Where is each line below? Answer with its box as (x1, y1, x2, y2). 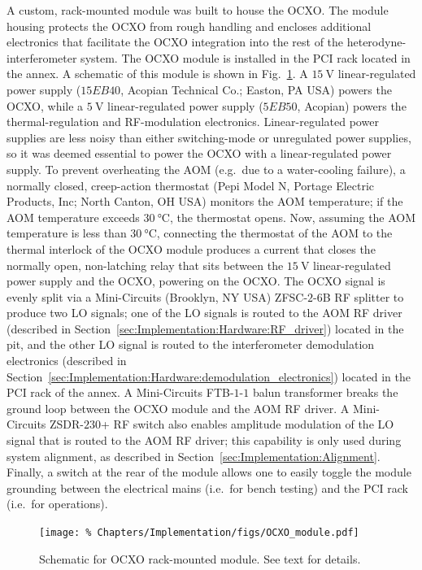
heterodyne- (346, 33, 407, 50)
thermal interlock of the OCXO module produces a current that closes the (7, 240, 376, 257)
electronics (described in (7, 352, 127, 369)
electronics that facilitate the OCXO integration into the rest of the (7, 33, 344, 50)
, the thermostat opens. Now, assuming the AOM (169, 208, 416, 225)
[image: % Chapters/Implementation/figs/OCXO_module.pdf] (39, 527, 359, 538)
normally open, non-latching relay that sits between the (7, 256, 284, 273)
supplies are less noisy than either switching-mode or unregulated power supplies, (7, 128, 411, 146)
